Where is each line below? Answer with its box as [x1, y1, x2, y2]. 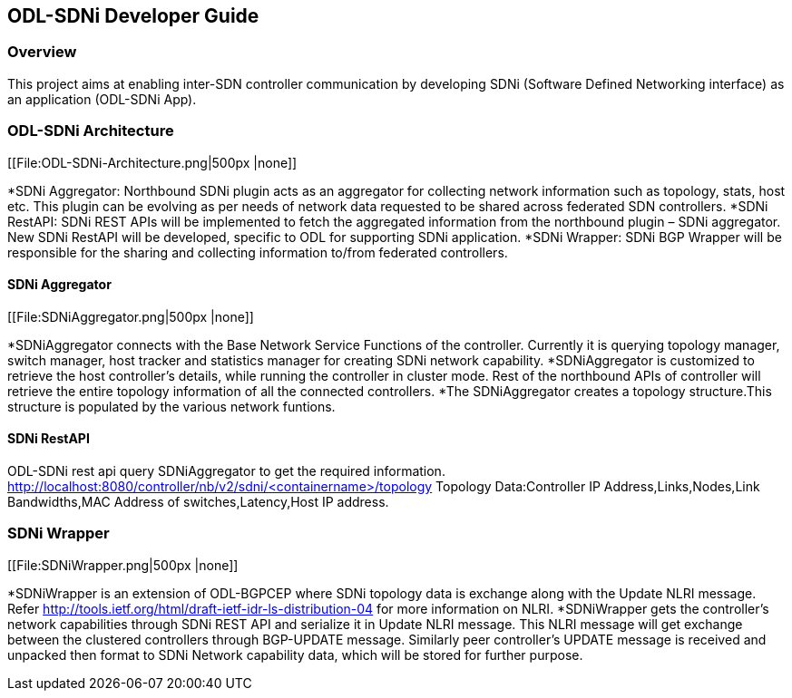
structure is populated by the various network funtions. [7, 398, 336, 414]
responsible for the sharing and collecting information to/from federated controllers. [7, 244, 508, 260]
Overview [7, 43, 77, 62]
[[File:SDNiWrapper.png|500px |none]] [7, 557, 239, 573]
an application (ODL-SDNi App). [7, 91, 197, 107]
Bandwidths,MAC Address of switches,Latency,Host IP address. [7, 493, 389, 509]
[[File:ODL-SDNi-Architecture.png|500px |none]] [7, 154, 298, 170]
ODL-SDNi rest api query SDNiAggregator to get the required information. [7, 462, 445, 479]
